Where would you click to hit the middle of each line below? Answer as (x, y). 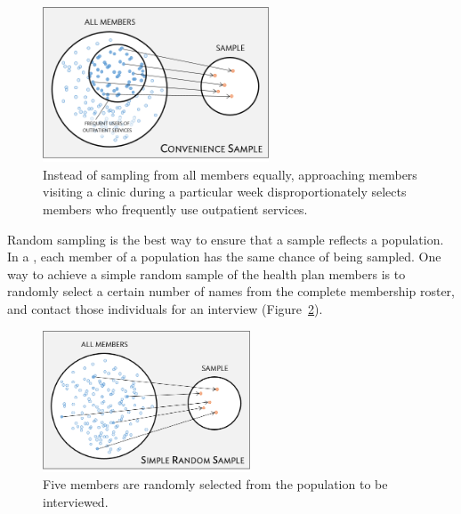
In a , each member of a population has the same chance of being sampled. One (224, 257)
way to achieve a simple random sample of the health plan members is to (206, 273)
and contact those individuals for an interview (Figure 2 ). (165, 308)
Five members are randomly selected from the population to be (215, 484)
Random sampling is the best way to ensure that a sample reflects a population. (226, 239)
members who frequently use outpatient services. (175, 209)
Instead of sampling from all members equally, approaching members (230, 174)
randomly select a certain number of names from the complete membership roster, (231, 291)
